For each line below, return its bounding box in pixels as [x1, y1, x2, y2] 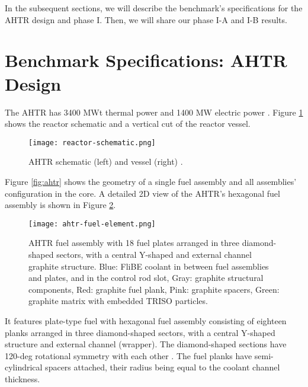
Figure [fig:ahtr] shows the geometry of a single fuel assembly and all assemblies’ [5, 175, 297, 187]
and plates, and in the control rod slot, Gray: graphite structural [28, 271, 264, 284]
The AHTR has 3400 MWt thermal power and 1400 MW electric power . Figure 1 [5, 105, 303, 118]
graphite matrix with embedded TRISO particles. [28, 295, 208, 307]
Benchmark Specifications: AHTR [5, 48, 287, 72]
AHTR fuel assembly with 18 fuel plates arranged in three [28, 236, 239, 249]
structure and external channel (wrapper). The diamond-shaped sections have [5, 338, 287, 350]
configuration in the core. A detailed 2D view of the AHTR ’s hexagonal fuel [5, 187, 280, 199]
